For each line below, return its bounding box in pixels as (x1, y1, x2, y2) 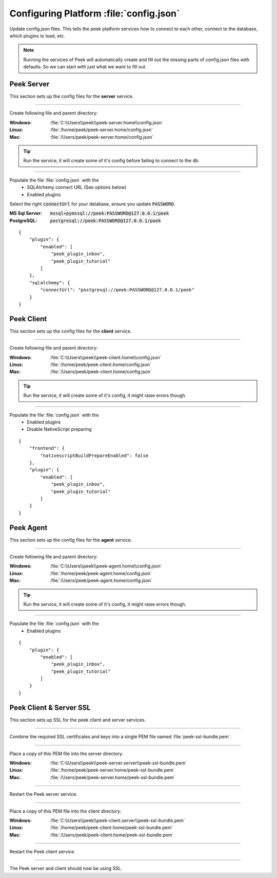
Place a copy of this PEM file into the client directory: (9, 808, 122, 814)
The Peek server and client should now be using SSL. (9, 865, 123, 871)
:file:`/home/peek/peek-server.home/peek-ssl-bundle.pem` (50, 767, 175, 773)
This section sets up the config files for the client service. (9, 328, 132, 334)
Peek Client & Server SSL (9, 703, 91, 712)
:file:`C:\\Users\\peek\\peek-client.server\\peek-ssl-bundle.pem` (50, 817, 185, 824)
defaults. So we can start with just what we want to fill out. (23, 64, 147, 70)
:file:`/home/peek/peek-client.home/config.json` (50, 361, 151, 368)
